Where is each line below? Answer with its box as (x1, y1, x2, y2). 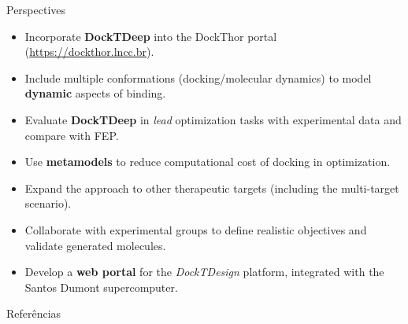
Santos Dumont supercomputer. (24, 278, 178, 295)
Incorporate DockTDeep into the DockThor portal (24, 28, 277, 44)
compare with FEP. (24, 127, 119, 143)
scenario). (24, 195, 72, 212)
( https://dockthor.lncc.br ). (24, 43, 154, 60)
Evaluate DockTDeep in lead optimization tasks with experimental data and (24, 111, 402, 127)
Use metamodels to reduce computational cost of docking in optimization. (24, 153, 391, 170)
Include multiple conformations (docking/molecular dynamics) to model (24, 69, 372, 86)
